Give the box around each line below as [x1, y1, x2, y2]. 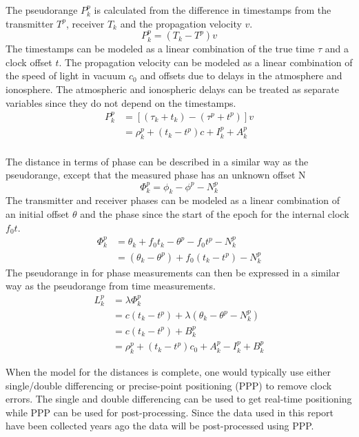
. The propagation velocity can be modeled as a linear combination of [59, 54, 353, 69]
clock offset [6, 54, 52, 69]
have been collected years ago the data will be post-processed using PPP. [6, 418, 314, 433]
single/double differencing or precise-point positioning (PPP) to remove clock [6, 378, 332, 392]
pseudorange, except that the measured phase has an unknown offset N [6, 167, 306, 182]
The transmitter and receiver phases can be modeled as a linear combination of [6, 193, 340, 207]
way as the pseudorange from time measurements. [6, 278, 216, 293]
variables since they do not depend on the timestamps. [6, 95, 236, 110]
